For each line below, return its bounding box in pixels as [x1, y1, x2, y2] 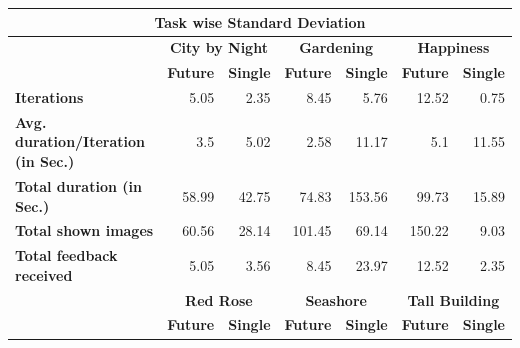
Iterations [15, 87, 84, 108]
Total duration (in [15, 175, 142, 196]
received [15, 264, 73, 285]
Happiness [417, 37, 490, 58]
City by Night [169, 37, 268, 58]
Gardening [299, 37, 374, 58]
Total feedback [15, 245, 118, 266]
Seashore [305, 289, 367, 310]
